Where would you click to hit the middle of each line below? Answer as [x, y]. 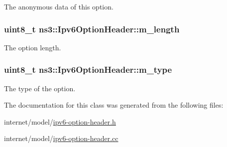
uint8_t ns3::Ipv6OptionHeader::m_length [92, 29]
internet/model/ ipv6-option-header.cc [61, 138]
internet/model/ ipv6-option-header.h [60, 121]
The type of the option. [40, 88]
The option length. [33, 47]
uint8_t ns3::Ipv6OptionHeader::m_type [88, 70]
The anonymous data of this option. [59, 6]
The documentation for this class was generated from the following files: [114, 105]
